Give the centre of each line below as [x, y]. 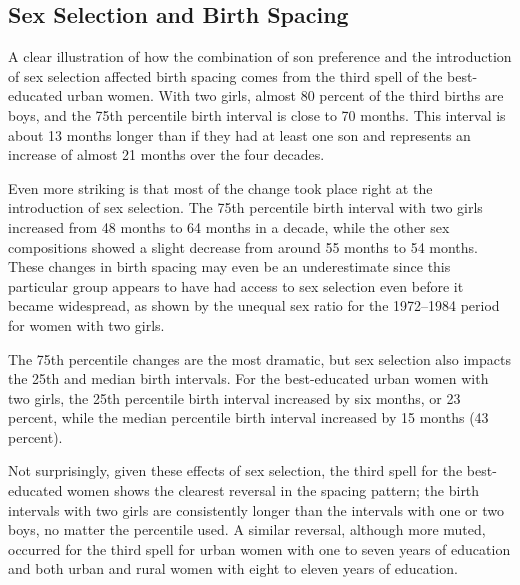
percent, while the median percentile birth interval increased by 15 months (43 [248, 417]
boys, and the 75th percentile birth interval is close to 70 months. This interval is [257, 114]
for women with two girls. [86, 324]
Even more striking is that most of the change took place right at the [220, 187]
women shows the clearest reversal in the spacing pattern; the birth [273, 490]
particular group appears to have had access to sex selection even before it [236, 285]
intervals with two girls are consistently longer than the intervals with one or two [256, 509]
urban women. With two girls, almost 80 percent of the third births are [285, 95]
